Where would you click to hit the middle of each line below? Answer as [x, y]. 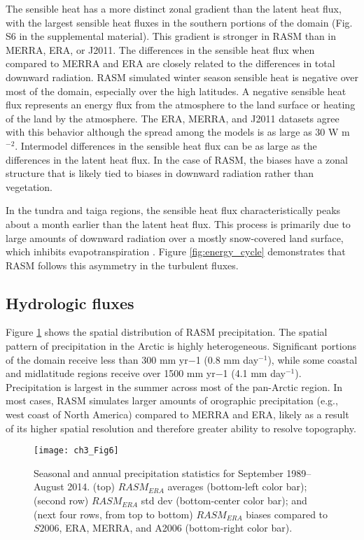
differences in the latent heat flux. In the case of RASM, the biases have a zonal [177, 159]
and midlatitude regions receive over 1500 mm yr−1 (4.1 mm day [146, 373]
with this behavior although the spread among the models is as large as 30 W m [178, 132]
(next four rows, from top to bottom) [113, 514]
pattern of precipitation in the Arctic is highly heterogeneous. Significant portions [181, 346]
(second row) [61, 500]
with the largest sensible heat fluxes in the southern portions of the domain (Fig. [179, 22]
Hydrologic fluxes [70, 303]
